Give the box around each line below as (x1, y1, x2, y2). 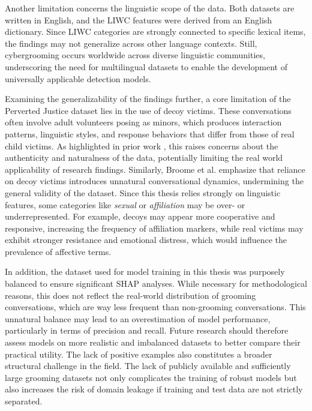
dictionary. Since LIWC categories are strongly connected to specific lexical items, (5, 25, 306, 38)
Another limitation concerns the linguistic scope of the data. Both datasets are (5, 2, 295, 14)
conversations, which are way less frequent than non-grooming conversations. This (5, 301, 306, 313)
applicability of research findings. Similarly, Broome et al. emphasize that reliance (5, 163, 305, 175)
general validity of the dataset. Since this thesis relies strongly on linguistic (5, 186, 281, 199)
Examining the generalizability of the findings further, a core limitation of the (5, 92, 291, 105)
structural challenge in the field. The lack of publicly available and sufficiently (5, 359, 291, 372)
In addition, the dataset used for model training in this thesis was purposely (5, 265, 285, 278)
